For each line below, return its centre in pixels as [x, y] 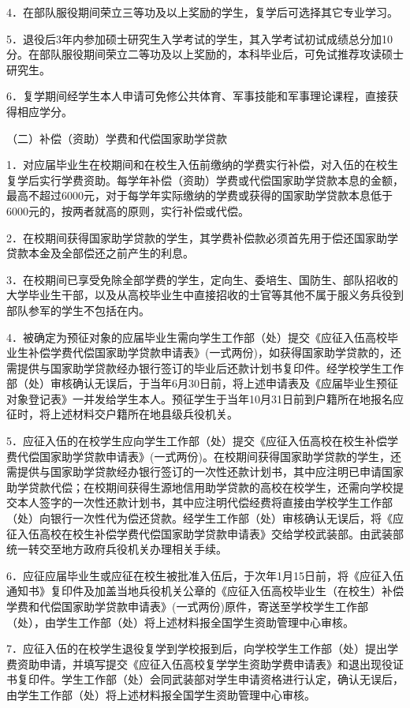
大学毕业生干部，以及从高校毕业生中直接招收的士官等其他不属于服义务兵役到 [205, 295]
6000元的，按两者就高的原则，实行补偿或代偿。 [128, 210]
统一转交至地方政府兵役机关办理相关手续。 [117, 549]
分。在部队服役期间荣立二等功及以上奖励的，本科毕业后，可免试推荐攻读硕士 [205, 54]
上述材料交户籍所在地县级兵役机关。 [144, 414]
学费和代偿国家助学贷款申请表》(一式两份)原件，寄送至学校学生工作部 [187, 606]
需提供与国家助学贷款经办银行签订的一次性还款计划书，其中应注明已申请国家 [205, 472]
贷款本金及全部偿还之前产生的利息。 [100, 253]
